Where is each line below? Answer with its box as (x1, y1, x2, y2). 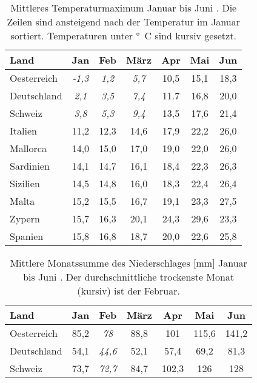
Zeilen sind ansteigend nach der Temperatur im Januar (7, 15, 240, 28)
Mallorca (10, 141, 47, 155)
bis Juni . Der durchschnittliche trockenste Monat (23, 270, 235, 284)
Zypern (10, 211, 40, 225)
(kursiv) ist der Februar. (77, 284, 180, 298)
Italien (10, 124, 37, 138)
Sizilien (10, 176, 40, 190)
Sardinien (10, 159, 50, 173)
